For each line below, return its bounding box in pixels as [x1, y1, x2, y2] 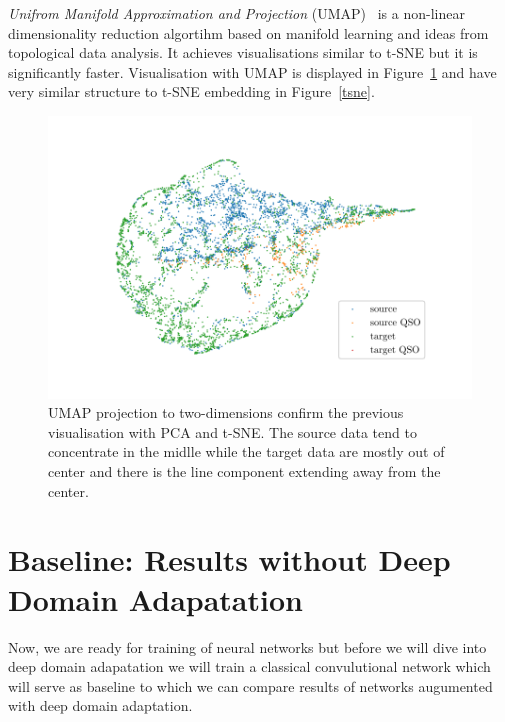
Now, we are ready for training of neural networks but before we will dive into [8, 636, 487, 657]
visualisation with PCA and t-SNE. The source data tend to [48, 421, 417, 442]
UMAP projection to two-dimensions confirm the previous [48, 402, 404, 423]
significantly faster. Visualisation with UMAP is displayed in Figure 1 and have [8, 61, 497, 82]
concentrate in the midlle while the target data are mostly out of [48, 441, 445, 462]
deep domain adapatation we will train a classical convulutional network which [8, 656, 491, 677]
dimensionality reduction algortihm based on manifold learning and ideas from [8, 22, 489, 43]
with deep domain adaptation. [8, 695, 193, 716]
